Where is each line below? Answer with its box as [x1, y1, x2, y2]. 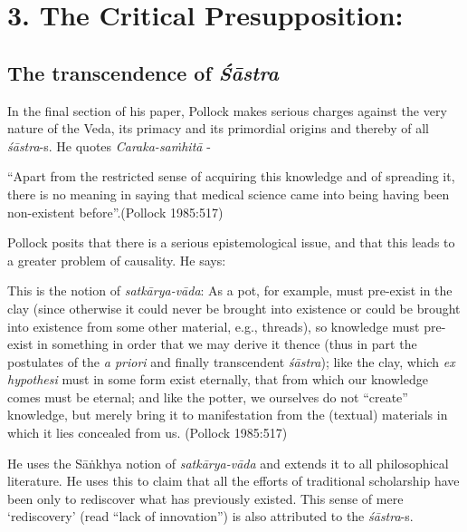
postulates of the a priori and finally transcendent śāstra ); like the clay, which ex [7, 352, 455, 371]
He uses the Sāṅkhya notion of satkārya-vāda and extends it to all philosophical [7, 453, 449, 472]
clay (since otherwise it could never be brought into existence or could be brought [7, 298, 461, 317]
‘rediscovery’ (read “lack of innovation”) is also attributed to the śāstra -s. [7, 507, 414, 526]
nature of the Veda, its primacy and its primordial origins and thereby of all [7, 119, 430, 138]
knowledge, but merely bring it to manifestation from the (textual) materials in [7, 405, 448, 424]
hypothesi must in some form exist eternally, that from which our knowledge [7, 370, 428, 389]
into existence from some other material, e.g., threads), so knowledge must [7, 316, 420, 335]
